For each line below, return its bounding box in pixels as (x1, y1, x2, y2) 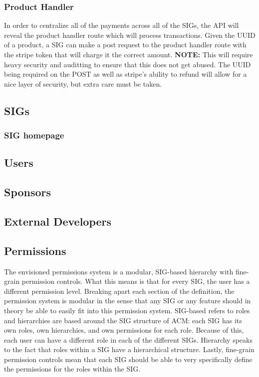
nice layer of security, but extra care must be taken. (4, 78, 162, 89)
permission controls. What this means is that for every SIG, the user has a (21, 276, 250, 286)
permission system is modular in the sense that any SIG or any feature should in (4, 295, 251, 306)
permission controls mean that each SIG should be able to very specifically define (4, 354, 253, 364)
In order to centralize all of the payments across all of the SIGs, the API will (4, 20, 239, 30)
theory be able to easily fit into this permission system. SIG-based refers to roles (4, 305, 250, 315)
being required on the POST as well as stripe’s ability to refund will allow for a (4, 69, 247, 79)
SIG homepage (4, 129, 64, 141)
